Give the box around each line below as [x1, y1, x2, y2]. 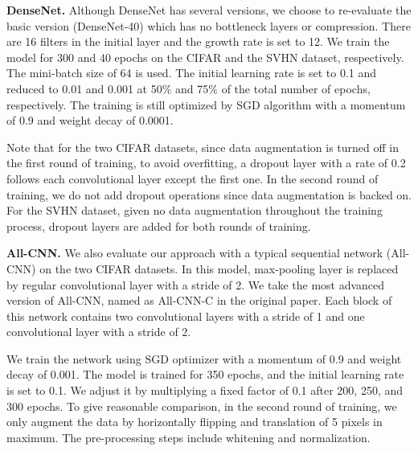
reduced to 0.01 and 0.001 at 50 [6, 80, 162, 96]
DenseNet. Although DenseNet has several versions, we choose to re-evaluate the [6, 2, 412, 18]
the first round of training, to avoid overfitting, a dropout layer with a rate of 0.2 [6, 154, 406, 171]
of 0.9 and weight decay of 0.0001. [6, 112, 174, 129]
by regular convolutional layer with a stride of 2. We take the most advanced [6, 276, 385, 293]
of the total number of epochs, [221, 80, 371, 96]
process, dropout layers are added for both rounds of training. [6, 217, 311, 234]
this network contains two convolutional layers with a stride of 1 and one [6, 307, 365, 324]
